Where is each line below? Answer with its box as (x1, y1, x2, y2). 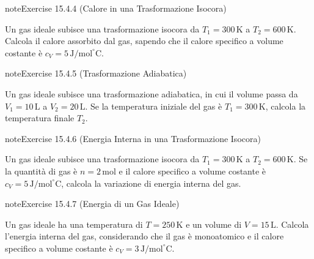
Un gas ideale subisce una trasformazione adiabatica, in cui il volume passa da (5, 87, 298, 100)
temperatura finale (5, 111, 75, 124)
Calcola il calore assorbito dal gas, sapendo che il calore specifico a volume (5, 34, 283, 47)
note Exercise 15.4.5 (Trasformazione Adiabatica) (5, 67, 187, 80)
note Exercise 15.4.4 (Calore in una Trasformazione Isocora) (5, 2, 227, 14)
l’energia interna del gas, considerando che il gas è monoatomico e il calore (5, 230, 284, 242)
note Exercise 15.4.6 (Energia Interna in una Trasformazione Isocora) (5, 132, 261, 145)
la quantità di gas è (5, 164, 78, 177)
